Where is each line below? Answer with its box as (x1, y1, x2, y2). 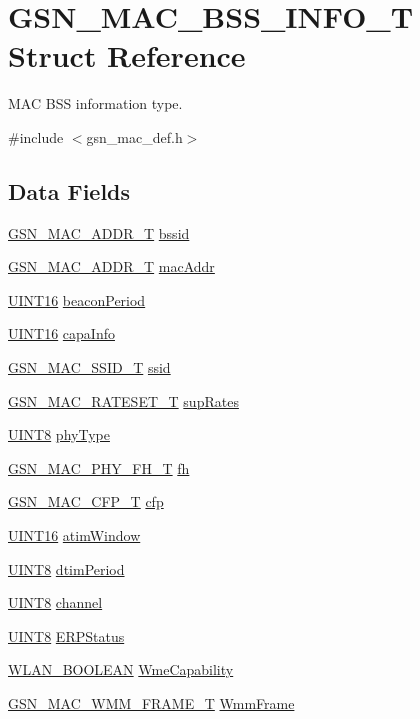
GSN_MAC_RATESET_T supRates (8, 390, 239, 411)
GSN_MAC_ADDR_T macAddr (8, 256, 215, 277)
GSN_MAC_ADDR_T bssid (8, 222, 190, 243)
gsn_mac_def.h (86, 126, 183, 147)
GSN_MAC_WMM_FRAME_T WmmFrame (8, 693, 295, 714)
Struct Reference (8, 35, 246, 76)
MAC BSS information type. (8, 93, 183, 114)
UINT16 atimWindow (8, 525, 141, 546)
